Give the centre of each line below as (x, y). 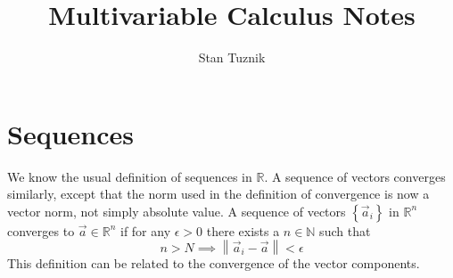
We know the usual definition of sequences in (130, 176)
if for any (145, 230)
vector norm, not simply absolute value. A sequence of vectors (177, 211)
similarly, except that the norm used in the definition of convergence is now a (218, 194)
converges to (41, 230)
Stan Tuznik (232, 57)
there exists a (243, 230)
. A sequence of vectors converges (355, 176)
